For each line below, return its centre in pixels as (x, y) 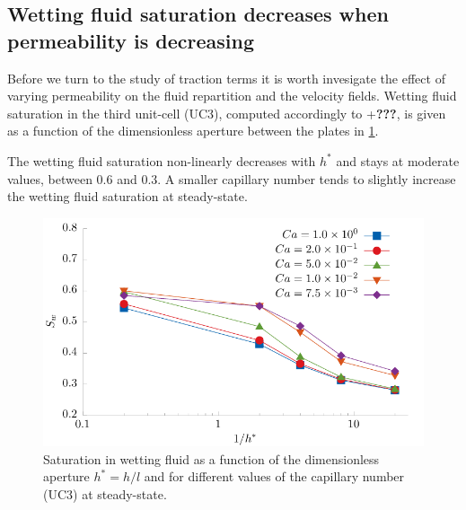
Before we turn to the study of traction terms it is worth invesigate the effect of (226, 78)
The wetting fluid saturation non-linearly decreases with (162, 160)
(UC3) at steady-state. (105, 493)
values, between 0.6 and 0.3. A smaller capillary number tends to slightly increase (232, 178)
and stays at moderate (398, 160)
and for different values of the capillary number (274, 476)
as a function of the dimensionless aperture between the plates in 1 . (193, 131)
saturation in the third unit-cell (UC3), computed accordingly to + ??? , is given (227, 113)
